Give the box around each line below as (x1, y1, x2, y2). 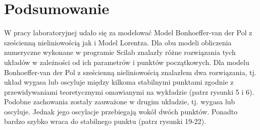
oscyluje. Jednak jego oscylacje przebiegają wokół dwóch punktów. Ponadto (4, 106, 238, 116)
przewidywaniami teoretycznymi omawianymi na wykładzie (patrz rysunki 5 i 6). (4, 86, 254, 97)
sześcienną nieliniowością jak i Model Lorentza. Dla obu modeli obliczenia (4, 37, 232, 47)
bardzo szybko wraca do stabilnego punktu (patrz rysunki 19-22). (4, 116, 206, 126)
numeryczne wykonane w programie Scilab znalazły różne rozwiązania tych (4, 47, 236, 57)
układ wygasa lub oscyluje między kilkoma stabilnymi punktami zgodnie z (4, 77, 234, 87)
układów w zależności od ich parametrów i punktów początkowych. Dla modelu (4, 56, 249, 67)
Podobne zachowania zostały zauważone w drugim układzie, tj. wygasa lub (4, 96, 235, 107)
